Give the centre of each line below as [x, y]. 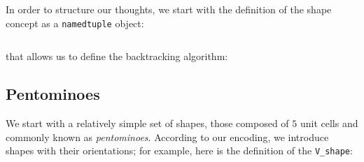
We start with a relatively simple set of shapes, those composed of [147, 123]
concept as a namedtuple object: [75, 23]
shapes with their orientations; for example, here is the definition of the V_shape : [179, 150]
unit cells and [329, 123]
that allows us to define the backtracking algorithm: [117, 56]
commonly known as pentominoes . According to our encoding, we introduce [167, 137]
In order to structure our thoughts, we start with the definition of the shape [169, 9]
